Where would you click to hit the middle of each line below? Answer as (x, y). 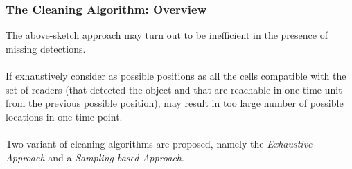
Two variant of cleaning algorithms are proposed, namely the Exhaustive (159, 143)
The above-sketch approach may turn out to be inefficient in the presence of (167, 35)
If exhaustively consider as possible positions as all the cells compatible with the (176, 75)
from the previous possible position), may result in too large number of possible (175, 103)
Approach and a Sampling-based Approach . (95, 157)
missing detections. (46, 48)
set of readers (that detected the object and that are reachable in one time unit (174, 89)
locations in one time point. (64, 116)
